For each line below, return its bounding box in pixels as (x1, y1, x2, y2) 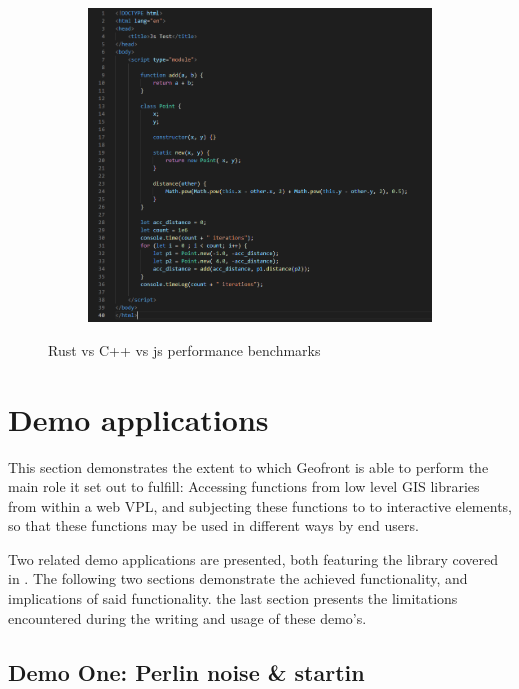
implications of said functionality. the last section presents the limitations (8, 588, 458, 609)
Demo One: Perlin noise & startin (8, 656, 365, 687)
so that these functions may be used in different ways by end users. (8, 515, 419, 536)
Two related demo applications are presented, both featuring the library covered (8, 548, 499, 569)
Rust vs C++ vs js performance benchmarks (48, 339, 321, 360)
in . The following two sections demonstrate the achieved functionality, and (8, 568, 468, 589)
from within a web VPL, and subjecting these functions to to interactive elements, (8, 495, 512, 516)
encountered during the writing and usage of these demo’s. (8, 607, 367, 628)
